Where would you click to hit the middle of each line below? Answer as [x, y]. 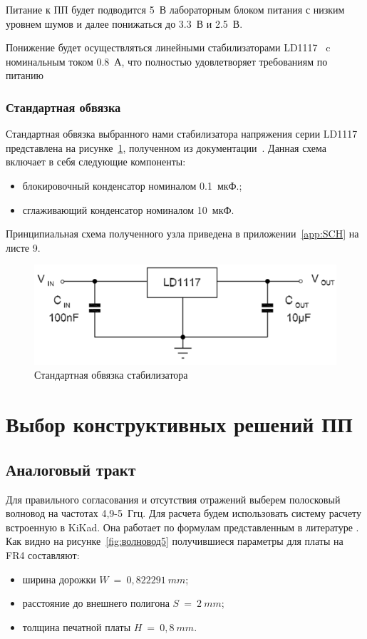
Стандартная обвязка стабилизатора [111, 375]
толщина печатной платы [77, 627]
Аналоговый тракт [71, 469]
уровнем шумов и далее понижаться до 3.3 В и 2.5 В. [124, 23]
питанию [25, 75]
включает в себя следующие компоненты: [96, 162]
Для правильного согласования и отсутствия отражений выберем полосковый [173, 499]
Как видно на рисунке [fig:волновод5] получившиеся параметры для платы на [175, 541]
